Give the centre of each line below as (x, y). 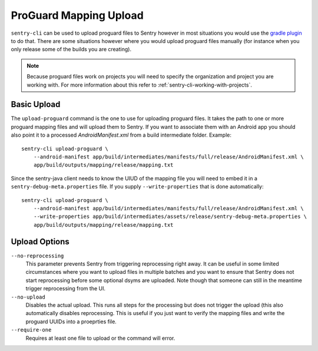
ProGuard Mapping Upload (77, 15)
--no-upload (28, 297)
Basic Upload (36, 105)
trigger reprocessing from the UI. (66, 289)
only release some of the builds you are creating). (71, 49)
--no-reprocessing (37, 256)
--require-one (31, 330)
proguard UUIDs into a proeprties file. (71, 322)
